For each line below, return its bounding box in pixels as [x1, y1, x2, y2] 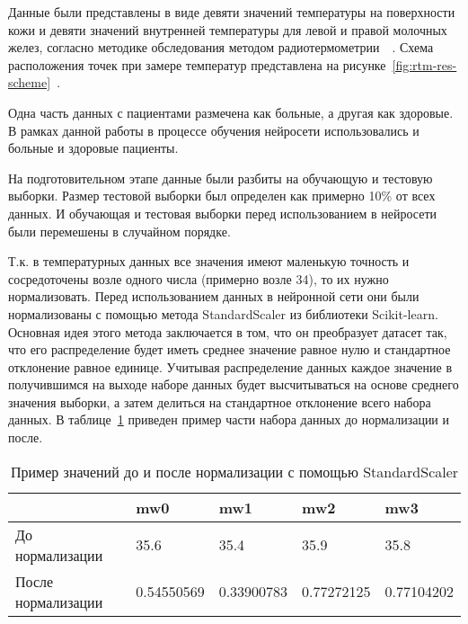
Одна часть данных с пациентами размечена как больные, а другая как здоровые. [8, 103, 454, 121]
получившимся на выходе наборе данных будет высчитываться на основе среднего [8, 375, 459, 394]
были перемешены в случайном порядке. [8, 221, 231, 240]
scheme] [8, 73, 51, 92]
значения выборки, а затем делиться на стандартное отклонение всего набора [8, 392, 431, 411]
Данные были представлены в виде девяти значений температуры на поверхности [8, 3, 455, 21]
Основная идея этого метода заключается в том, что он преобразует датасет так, [8, 322, 447, 341]
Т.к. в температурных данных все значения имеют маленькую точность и [8, 252, 410, 271]
